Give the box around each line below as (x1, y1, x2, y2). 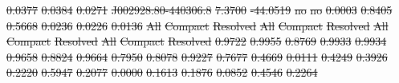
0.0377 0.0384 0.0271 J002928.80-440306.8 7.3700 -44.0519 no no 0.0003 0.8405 (6, 2, 393, 18)
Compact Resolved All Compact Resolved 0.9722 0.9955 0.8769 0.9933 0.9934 (6, 33, 387, 49)
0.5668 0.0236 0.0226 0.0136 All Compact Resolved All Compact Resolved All (6, 17, 389, 34)
